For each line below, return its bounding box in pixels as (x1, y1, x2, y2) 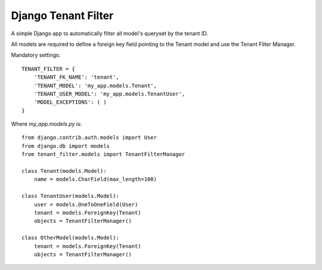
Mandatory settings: (11, 51, 61, 59)
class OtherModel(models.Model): (21, 234, 119, 241)
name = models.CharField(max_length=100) (33, 176, 157, 183)
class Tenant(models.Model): (21, 167, 107, 175)
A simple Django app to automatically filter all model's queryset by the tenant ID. (11, 30, 208, 37)
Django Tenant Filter (11, 9, 114, 22)
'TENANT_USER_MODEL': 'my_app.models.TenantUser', (33, 90, 185, 97)
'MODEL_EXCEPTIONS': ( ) (33, 99, 107, 105)
